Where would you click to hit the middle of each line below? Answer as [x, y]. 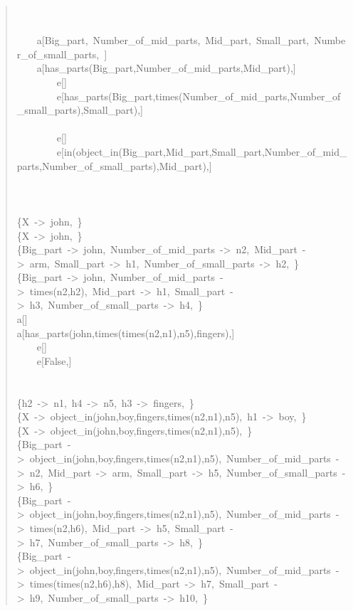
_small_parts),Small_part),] [80, 110]
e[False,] [54, 360]
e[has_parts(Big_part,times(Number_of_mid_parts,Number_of [199, 96]
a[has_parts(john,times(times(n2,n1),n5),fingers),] [126, 333]
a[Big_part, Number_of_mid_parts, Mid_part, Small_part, [173, 40]
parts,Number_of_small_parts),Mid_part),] [114, 165]
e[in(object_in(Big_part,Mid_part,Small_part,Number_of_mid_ [202, 151]
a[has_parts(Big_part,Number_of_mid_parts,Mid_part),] [166, 68]
